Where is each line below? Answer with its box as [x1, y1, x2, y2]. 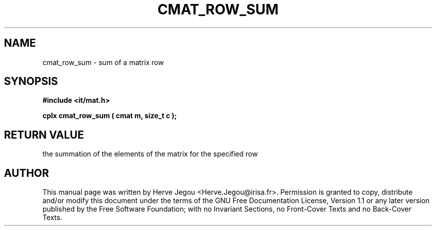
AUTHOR [4, 166, 49, 179]
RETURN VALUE [4, 128, 84, 141]
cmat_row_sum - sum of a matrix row [42, 58, 164, 67]
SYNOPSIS [4, 75, 58, 88]
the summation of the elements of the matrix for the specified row [42, 150, 258, 158]
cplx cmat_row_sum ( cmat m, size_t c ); [42, 111, 177, 120]
